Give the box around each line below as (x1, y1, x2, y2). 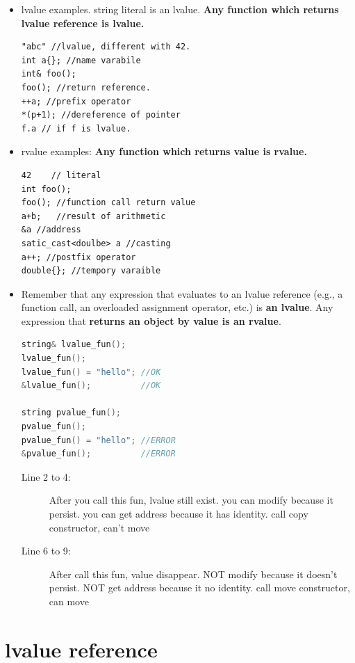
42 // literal (21, 170, 101, 180)
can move (49, 593, 89, 608)
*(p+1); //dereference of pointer (21, 110, 181, 120)
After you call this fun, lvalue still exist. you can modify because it (49, 493, 333, 507)
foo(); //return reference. (21, 82, 151, 93)
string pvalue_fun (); (21, 408, 121, 418)
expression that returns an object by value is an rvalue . (21, 313, 281, 328)
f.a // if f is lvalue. (21, 123, 131, 134)
